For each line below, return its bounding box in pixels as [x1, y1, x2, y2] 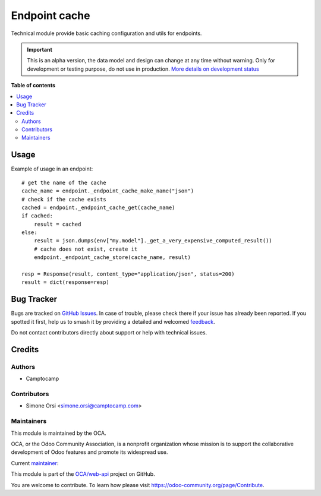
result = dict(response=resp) [21, 279, 110, 286]
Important [27, 46, 53, 53]
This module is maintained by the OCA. [11, 429, 106, 437]
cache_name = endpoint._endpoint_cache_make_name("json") [21, 188, 194, 194]
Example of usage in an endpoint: [11, 165, 93, 172]
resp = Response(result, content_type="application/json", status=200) [21, 271, 235, 277]
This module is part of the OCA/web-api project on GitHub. [11, 470, 155, 478]
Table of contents [11, 82, 56, 89]
